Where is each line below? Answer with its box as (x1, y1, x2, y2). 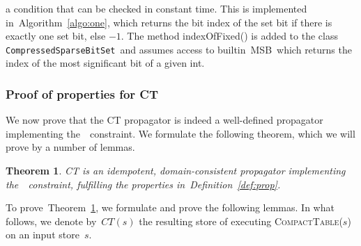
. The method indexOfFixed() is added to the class (121, 28, 338, 43)
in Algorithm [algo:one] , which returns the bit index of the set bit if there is (6, 15, 332, 29)
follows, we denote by (6, 213, 97, 228)
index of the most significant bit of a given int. (6, 56, 205, 70)
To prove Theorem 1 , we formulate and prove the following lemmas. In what (6, 200, 335, 215)
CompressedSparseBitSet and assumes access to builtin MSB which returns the (6, 42, 352, 56)
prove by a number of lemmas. (6, 140, 135, 154)
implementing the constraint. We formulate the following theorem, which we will (6, 126, 355, 140)
